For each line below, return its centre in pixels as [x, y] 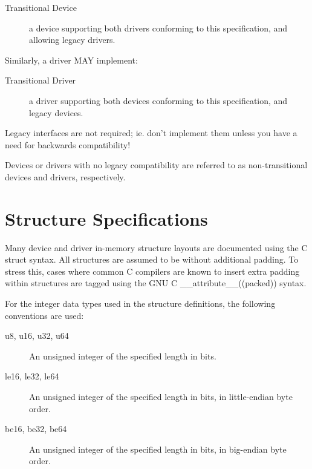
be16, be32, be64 [36, 429]
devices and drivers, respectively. [65, 176]
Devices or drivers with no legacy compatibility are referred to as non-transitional [156, 165]
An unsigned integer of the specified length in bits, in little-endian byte [161, 396]
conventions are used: [44, 315]
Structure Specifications [106, 218]
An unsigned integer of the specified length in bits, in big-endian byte [158, 449]
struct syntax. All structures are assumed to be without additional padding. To [152, 259]
